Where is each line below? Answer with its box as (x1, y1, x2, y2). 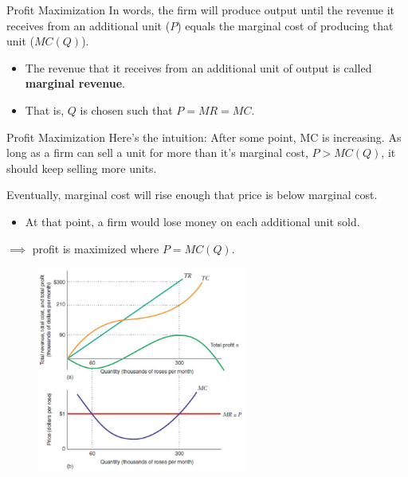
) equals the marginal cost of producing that (177, 17, 394, 33)
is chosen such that (80, 101, 173, 118)
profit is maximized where (32, 240, 159, 256)
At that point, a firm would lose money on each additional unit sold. (25, 213, 360, 229)
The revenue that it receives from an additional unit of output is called (25, 59, 372, 76)
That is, (25, 101, 65, 118)
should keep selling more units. (6, 159, 157, 176)
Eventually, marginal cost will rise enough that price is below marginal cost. (6, 186, 378, 203)
